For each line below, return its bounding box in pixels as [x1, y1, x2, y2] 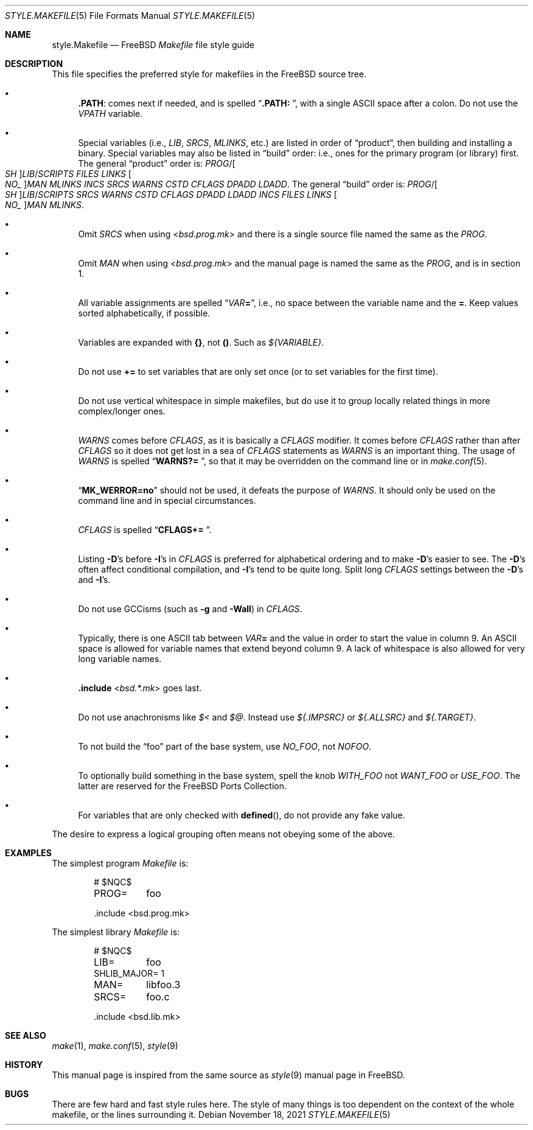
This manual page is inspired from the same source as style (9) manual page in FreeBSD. [52, 1070, 405, 1080]
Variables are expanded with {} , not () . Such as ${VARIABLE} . [78, 337, 324, 347]
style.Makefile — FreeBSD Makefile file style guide [52, 40, 255, 50]
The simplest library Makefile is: [52, 927, 180, 937]
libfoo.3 [146, 978, 181, 991]
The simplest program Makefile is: [52, 858, 189, 868]
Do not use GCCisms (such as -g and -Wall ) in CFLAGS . [78, 604, 302, 614]
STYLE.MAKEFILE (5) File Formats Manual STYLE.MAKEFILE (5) [5, 10, 256, 21]
